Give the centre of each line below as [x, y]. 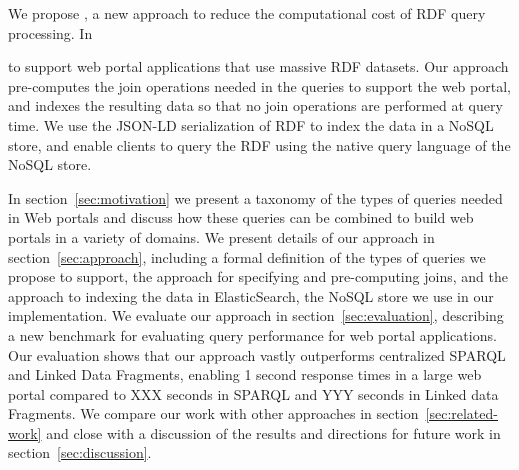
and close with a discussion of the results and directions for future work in [273, 432]
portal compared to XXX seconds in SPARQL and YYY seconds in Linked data [253, 393]
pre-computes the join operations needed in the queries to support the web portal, [259, 85]
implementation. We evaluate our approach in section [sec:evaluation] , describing [256, 315]
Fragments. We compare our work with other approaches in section [213, 413]
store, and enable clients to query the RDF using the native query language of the [259, 144]
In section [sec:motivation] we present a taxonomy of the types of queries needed [255, 197]
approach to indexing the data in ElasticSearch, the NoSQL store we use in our [251, 295]
